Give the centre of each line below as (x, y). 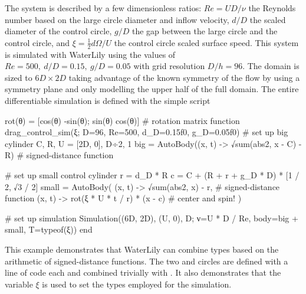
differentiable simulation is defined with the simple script (108, 100)
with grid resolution (169, 66)
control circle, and (37, 42)
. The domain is (271, 66)
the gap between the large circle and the (205, 31)
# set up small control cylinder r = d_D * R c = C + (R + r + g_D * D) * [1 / (152, 174)
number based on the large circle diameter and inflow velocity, (117, 19)
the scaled (268, 19)
